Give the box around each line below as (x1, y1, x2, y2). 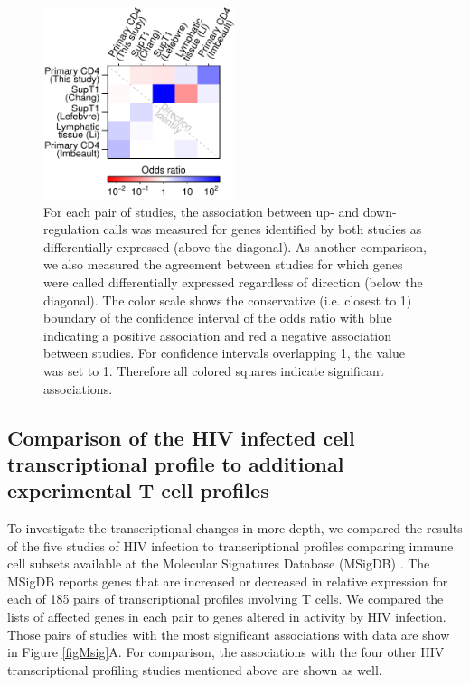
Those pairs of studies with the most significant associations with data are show (7, 624, 450, 643)
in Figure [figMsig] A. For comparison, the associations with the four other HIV (7, 643, 445, 662)
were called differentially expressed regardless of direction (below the (43, 272, 423, 291)
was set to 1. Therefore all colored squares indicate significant (43, 361, 384, 380)
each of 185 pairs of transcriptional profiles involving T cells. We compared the (7, 589, 444, 608)
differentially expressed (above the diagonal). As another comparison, (43, 237, 427, 256)
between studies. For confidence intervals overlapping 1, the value (43, 343, 405, 362)
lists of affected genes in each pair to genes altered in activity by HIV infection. (7, 607, 446, 626)
